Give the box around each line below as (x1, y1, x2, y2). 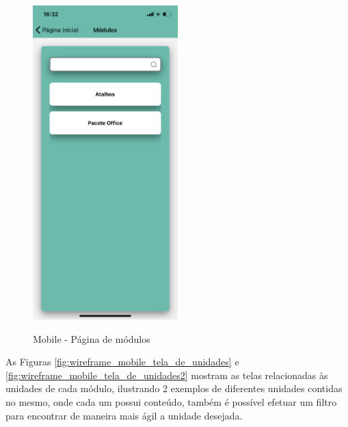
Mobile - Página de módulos (33, 331, 150, 346)
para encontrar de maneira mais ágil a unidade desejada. (5, 408, 243, 422)
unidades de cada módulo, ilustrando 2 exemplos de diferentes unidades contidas (5, 381, 343, 396)
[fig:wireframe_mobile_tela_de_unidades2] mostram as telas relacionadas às (5, 367, 328, 382)
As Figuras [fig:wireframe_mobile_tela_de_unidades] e (5, 354, 239, 369)
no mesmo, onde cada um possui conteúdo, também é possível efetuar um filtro (5, 394, 337, 409)
